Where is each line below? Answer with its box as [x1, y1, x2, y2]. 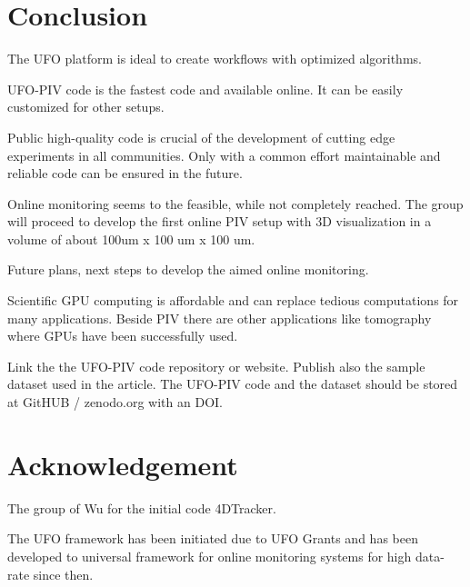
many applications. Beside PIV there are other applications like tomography [7, 308, 432, 327]
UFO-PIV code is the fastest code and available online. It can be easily [7, 79, 404, 98]
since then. [33, 564, 94, 583]
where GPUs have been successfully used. [7, 326, 238, 345]
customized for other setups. [7, 97, 165, 116]
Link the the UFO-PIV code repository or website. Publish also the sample [7, 356, 425, 375]
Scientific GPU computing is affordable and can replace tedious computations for [7, 291, 459, 310]
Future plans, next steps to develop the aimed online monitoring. [7, 260, 369, 279]
